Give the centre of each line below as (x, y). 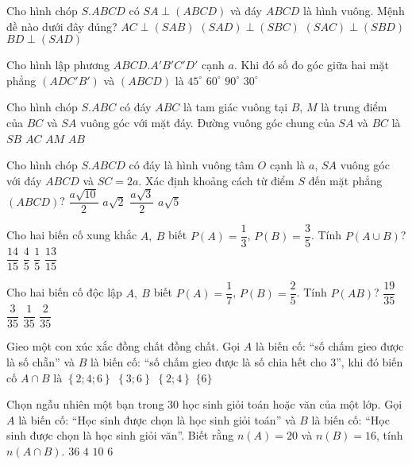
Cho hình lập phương (58, 65)
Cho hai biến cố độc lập (64, 292)
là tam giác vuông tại (235, 107)
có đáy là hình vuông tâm (191, 165)
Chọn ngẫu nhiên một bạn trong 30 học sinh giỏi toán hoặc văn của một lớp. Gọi (204, 404)
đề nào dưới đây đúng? (62, 26)
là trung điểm (354, 107)
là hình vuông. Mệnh (354, 10)
